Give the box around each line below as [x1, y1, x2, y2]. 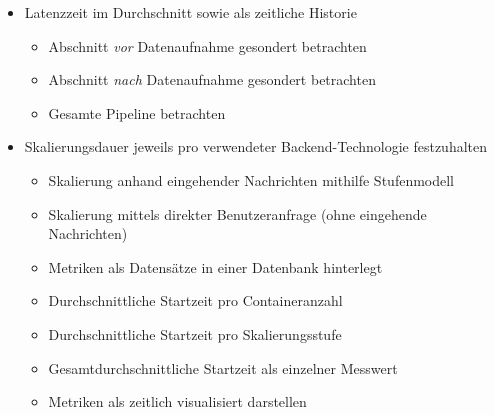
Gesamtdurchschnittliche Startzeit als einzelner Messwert [48, 357, 398, 378]
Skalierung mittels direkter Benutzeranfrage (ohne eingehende [48, 203, 427, 224]
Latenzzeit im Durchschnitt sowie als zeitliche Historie [24, 2, 357, 22]
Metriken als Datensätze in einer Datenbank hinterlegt [48, 256, 383, 277]
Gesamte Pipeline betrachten [48, 102, 226, 123]
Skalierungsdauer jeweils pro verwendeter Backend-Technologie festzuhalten [24, 136, 488, 157]
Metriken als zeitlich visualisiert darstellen [48, 391, 307, 412]
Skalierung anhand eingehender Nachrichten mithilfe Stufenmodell [48, 169, 455, 190]
